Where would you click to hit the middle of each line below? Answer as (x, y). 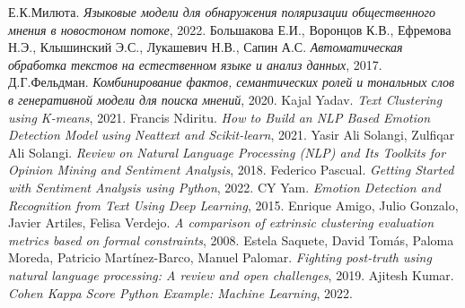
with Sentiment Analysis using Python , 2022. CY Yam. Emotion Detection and (224, 187)
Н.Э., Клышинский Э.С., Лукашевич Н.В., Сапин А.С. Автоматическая (206, 47)
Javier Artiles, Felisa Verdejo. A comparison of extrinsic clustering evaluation (221, 222)
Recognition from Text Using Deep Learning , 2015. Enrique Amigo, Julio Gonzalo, (233, 205)
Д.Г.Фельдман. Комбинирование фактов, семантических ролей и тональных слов (232, 82)
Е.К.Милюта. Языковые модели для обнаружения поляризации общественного (222, 12)
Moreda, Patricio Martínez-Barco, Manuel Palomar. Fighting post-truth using (220, 257)
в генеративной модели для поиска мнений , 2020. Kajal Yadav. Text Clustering (225, 99)
